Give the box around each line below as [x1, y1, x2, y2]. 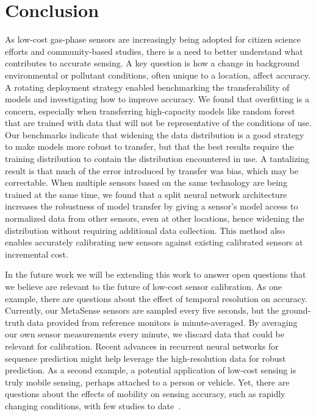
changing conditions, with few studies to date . [5, 399, 181, 412]
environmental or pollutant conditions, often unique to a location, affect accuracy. [5, 68, 311, 81]
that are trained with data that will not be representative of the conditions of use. [5, 116, 312, 129]
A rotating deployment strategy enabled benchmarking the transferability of [5, 80, 290, 93]
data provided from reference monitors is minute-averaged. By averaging [27, 316, 298, 328]
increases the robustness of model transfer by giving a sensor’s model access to [5, 200, 298, 213]
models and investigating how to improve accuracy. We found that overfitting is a [5, 93, 309, 105]
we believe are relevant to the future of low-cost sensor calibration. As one [5, 280, 282, 292]
